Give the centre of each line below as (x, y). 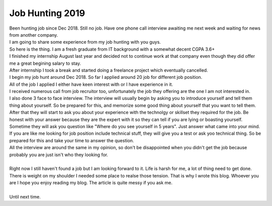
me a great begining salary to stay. (45, 63)
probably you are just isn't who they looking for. (59, 154)
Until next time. (25, 196)
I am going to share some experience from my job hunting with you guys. (85, 42)
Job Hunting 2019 (47, 13)
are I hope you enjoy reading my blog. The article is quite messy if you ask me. (91, 183)
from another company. (34, 35)
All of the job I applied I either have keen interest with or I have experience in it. (91, 84)
